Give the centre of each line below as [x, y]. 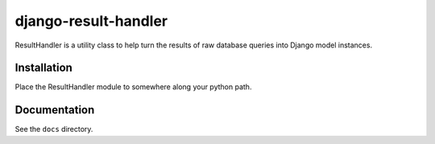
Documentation [55, 110]
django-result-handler [91, 21]
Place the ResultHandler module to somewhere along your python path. [133, 87]
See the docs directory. [54, 130]
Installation [43, 68]
